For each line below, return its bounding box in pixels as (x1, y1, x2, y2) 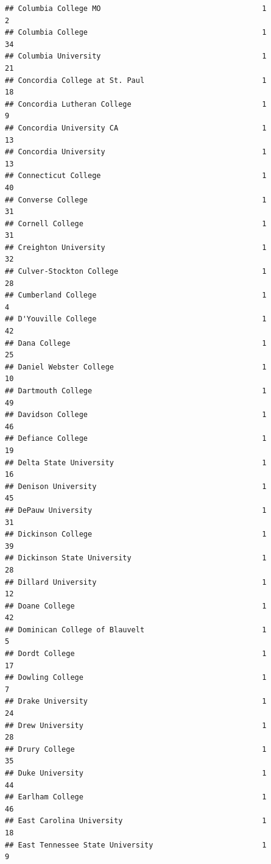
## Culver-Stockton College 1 (5, 267, 267, 276)
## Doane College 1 (5, 601, 267, 610)
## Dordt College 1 (5, 649, 267, 659)
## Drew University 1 (5, 721, 267, 730)
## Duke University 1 (5, 769, 267, 777)
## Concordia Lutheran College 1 (5, 99, 267, 109)
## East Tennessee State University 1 (5, 840, 267, 849)
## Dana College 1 (5, 338, 267, 348)
